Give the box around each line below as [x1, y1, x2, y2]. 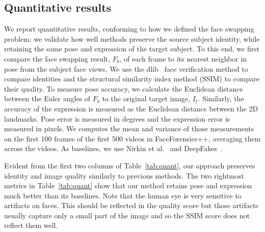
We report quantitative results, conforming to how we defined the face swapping [4, 23, 254, 34]
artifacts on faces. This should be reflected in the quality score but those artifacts [4, 200, 258, 211]
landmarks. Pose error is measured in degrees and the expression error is [4, 113, 230, 124]
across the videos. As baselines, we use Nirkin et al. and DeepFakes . [4, 143, 223, 154]
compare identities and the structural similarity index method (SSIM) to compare [4, 73, 259, 84]
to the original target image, [102, 93, 191, 104]
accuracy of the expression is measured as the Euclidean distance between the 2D [4, 103, 258, 113]
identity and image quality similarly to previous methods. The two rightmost [4, 170, 244, 181]
